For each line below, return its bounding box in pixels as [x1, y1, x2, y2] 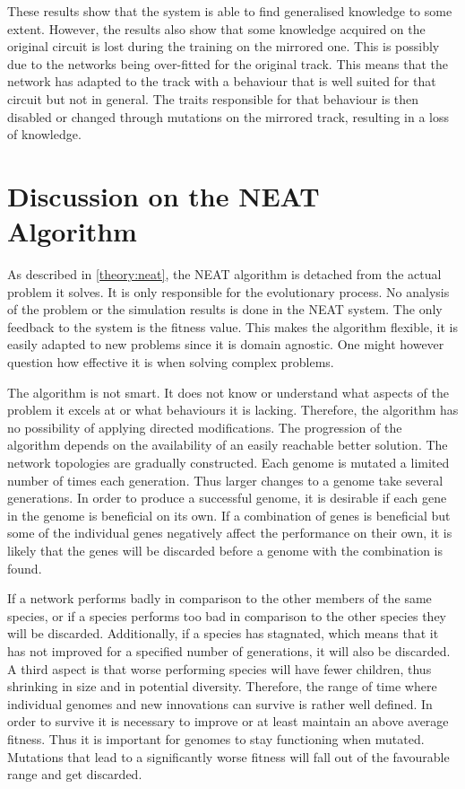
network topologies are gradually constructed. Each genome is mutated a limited [7, 453, 450, 471]
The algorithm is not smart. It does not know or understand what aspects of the [7, 382, 449, 401]
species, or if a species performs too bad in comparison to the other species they [7, 606, 446, 625]
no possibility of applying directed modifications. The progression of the [7, 417, 402, 436]
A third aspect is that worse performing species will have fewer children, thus [7, 659, 432, 678]
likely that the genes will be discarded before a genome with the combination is [7, 540, 443, 559]
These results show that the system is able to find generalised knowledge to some [7, 2, 452, 20]
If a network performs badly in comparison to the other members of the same [7, 589, 432, 608]
